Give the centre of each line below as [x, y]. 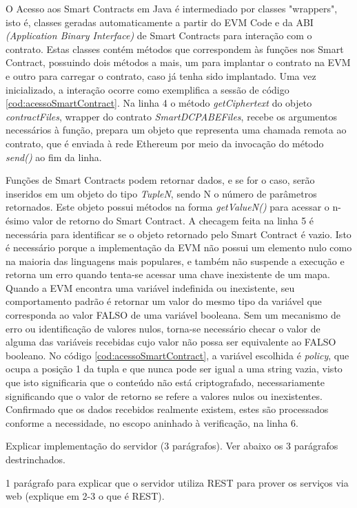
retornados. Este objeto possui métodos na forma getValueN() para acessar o [167, 207]
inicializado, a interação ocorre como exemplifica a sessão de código [147, 89]
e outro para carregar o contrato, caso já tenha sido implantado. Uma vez [161, 75]
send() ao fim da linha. [54, 157]
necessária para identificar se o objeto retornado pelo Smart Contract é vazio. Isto [178, 234]
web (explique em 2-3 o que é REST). [85, 496]
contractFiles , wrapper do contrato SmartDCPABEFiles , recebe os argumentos [172, 116]
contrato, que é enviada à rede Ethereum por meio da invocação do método [165, 143]
